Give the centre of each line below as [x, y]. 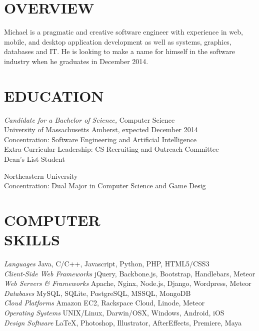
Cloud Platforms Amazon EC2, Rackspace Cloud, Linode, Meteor [104, 303]
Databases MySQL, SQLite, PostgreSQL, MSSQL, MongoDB [97, 293]
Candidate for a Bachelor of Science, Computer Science [89, 119]
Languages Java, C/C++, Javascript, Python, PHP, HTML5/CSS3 [107, 264]
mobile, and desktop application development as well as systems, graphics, [118, 41]
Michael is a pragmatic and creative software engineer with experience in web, [123, 32]
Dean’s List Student [34, 159]
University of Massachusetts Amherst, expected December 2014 [101, 129]
